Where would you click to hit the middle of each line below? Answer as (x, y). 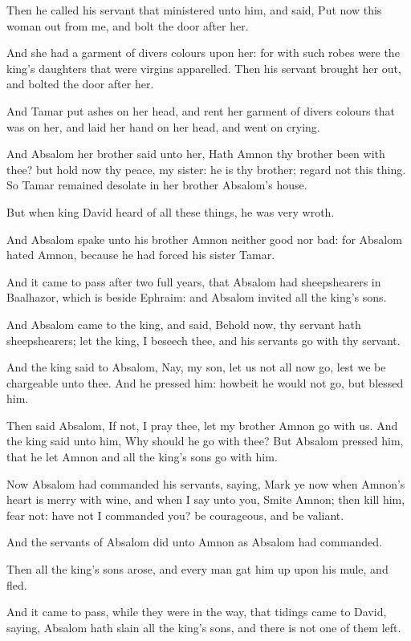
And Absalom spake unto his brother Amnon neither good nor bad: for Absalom (204, 239)
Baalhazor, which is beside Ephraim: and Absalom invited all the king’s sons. (197, 297)
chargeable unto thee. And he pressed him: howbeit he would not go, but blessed (205, 382)
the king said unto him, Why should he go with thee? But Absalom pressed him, (205, 441)
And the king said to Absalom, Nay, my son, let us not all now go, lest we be (196, 367)
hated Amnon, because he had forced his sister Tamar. (141, 255)
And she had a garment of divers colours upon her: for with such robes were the (203, 53)
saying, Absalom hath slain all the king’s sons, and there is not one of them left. (204, 627)
